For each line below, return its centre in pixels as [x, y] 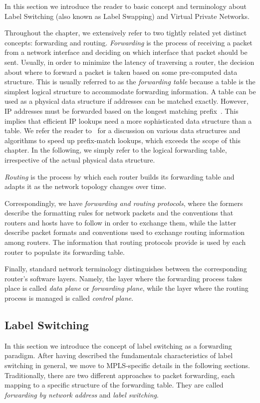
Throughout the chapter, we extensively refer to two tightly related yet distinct [126, 33]
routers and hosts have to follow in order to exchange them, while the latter [121, 222]
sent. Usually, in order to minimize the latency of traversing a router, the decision [130, 62]
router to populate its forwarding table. [65, 252]
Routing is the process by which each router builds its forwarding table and [120, 176]
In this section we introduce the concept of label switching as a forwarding [118, 345]
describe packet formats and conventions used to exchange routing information [125, 232]
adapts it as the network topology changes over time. [86, 186]
